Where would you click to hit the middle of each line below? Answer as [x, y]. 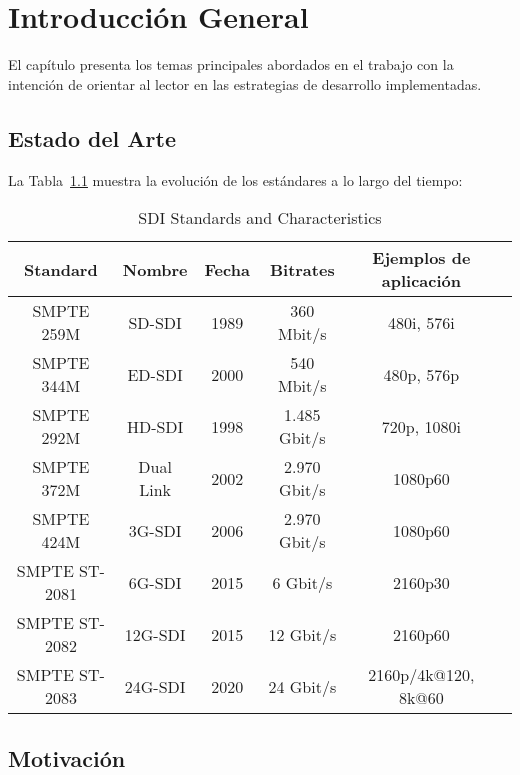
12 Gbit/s [302, 634]
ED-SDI [155, 374]
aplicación [421, 281]
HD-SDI [155, 426]
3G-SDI [155, 530]
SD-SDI [155, 322]
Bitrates [302, 269]
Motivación [67, 757]
